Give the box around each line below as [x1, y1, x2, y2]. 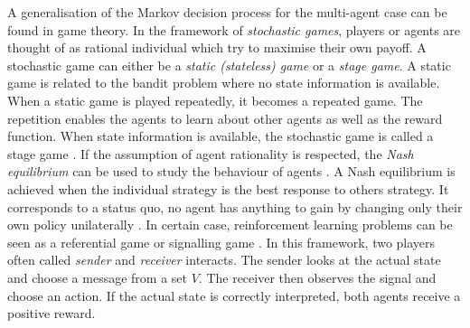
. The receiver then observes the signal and [198, 267, 437, 286]
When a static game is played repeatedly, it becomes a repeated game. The [7, 90, 423, 109]
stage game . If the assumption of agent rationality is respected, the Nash [7, 144, 414, 163]
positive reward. [7, 304, 96, 323]
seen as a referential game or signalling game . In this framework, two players [7, 232, 436, 251]
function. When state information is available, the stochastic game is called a [7, 127, 434, 145]
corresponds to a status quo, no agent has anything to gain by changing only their [7, 197, 463, 216]
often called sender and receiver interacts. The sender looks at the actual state [7, 250, 441, 269]
